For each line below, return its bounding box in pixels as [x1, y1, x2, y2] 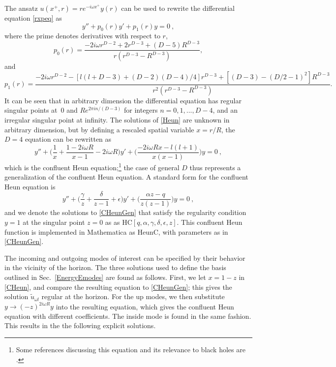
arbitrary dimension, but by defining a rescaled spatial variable [4, 124, 194, 134]
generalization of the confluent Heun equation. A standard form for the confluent [4, 172, 248, 182]
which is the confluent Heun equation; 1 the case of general [4, 160, 180, 172]
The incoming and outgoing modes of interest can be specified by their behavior [4, 252, 245, 263]
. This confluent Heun [177, 216, 243, 227]
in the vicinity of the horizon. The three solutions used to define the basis [4, 262, 226, 273]
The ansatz [4, 3, 38, 13]
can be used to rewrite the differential [121, 3, 235, 13]
